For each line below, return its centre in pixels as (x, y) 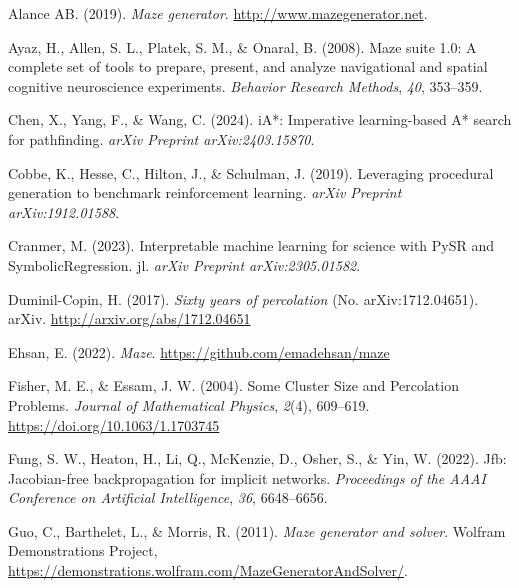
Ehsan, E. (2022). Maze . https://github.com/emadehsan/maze (199, 351)
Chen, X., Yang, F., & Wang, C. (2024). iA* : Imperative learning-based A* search (260, 119)
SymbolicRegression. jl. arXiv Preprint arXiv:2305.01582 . (184, 264)
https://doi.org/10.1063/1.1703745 (114, 424)
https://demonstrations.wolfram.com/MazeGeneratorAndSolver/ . (208, 570)
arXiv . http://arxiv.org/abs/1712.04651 (129, 318)
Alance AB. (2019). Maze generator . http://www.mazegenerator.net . (218, 13)
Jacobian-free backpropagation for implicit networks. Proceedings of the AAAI (247, 477)
